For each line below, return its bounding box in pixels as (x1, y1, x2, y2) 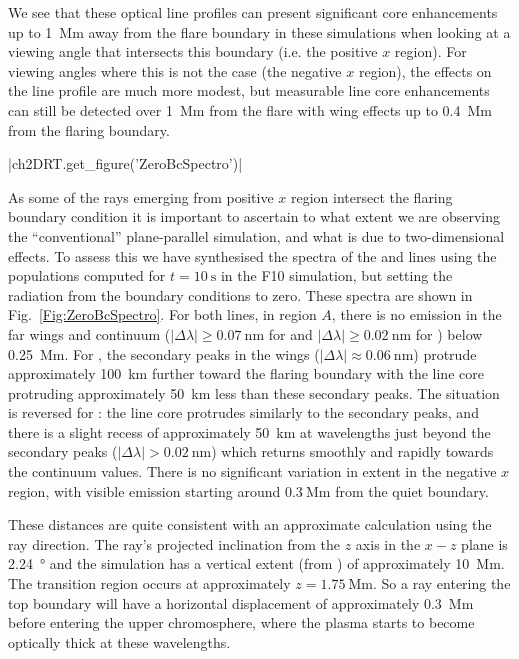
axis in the (355, 533, 421, 554)
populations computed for (8, 265, 166, 286)
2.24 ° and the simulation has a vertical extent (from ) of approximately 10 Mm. (8, 553, 505, 574)
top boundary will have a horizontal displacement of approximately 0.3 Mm (8, 592, 474, 613)
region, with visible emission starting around (8, 480, 281, 501)
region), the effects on (358, 60, 492, 81)
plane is (461, 533, 508, 554)
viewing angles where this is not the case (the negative (8, 60, 342, 81)
